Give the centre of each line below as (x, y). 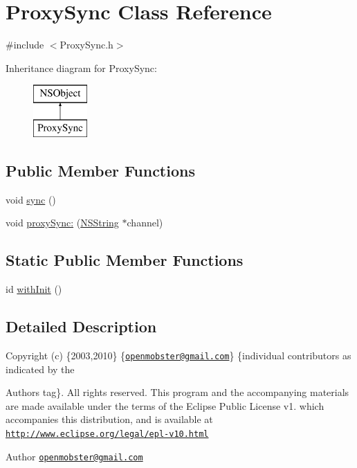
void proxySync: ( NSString (62, 223)
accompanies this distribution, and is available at (109, 419)
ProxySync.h (86, 45)
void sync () (31, 199)
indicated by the (40, 369)
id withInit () (34, 289)
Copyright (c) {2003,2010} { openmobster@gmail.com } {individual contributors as (178, 355)
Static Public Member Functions (125, 260)
